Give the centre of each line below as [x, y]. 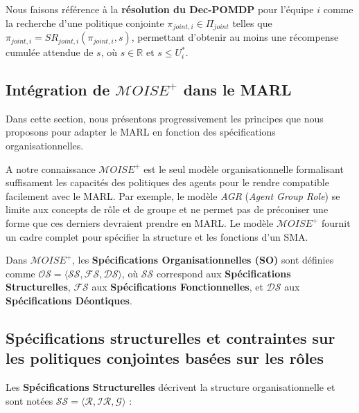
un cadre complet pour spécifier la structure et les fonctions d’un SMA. [157, 236]
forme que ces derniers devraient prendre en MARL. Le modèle [140, 223]
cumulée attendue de [50, 52]
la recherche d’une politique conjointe [85, 22]
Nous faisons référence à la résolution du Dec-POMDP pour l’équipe [160, 9]
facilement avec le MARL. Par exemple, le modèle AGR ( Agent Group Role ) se [173, 195]
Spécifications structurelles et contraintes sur [170, 337]
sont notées [29, 400]
